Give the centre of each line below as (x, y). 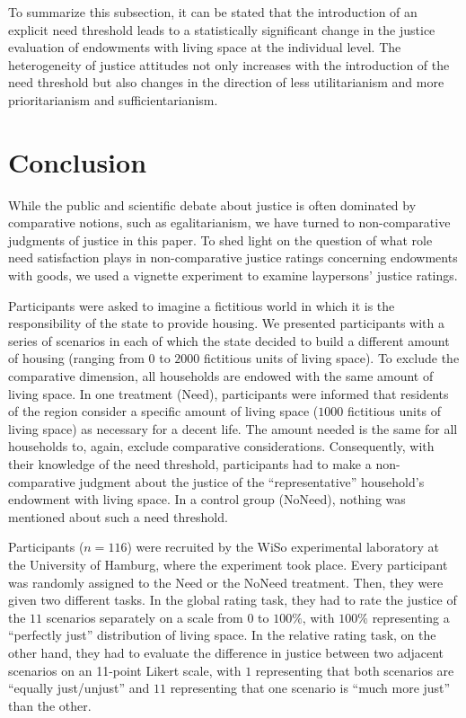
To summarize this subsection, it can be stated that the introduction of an (213, 12)
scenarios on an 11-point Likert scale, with (125, 670)
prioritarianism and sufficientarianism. (113, 99)
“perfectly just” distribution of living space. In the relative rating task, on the (222, 635)
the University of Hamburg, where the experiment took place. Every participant (228, 564)
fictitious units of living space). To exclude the (331, 358)
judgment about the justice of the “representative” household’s (252, 481)
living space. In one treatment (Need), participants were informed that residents (229, 393)
